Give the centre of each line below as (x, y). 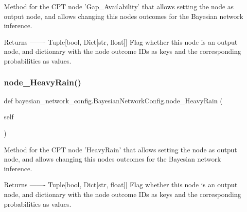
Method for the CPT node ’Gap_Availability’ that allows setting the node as (119, 6)
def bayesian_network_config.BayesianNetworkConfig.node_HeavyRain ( (113, 100)
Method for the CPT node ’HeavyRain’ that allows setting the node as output (121, 149)
